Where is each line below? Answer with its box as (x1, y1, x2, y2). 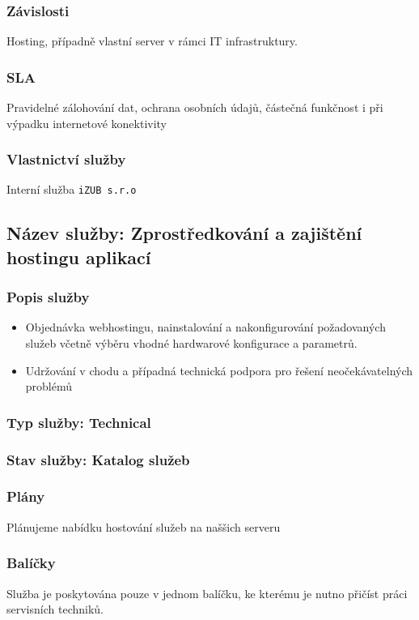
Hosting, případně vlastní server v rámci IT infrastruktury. (6, 32, 298, 49)
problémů (25, 378, 73, 395)
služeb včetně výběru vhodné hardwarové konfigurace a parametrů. (25, 335, 358, 352)
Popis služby (6, 287, 90, 307)
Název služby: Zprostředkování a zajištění (6, 220, 362, 246)
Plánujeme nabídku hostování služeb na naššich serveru (6, 518, 281, 535)
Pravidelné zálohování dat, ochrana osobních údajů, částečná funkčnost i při (6, 99, 383, 116)
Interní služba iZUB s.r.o (6, 181, 137, 198)
